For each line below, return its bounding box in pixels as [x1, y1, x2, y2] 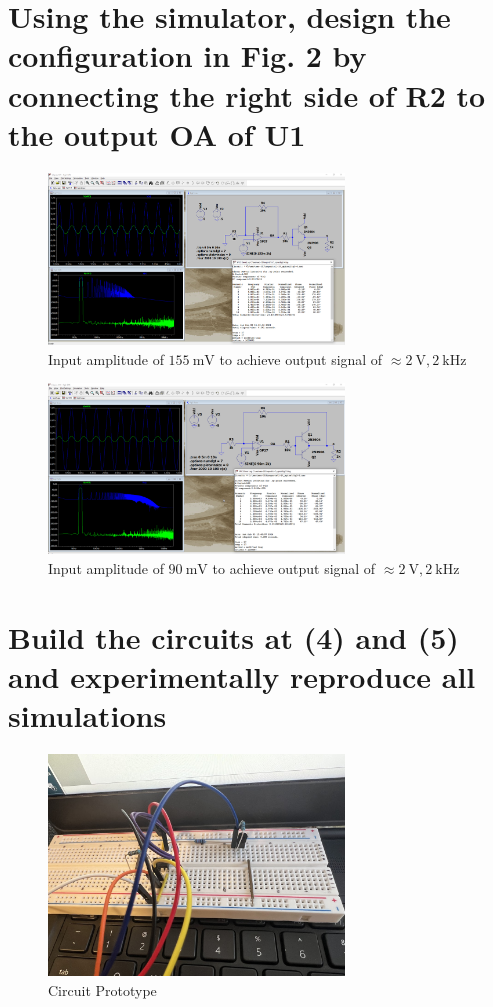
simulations [8, 694, 167, 735]
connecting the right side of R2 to [8, 74, 486, 115]
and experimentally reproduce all [8, 655, 476, 696]
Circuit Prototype [48, 980, 157, 1001]
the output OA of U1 [8, 113, 306, 154]
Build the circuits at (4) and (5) [8, 616, 459, 657]
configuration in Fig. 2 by [8, 35, 367, 76]
